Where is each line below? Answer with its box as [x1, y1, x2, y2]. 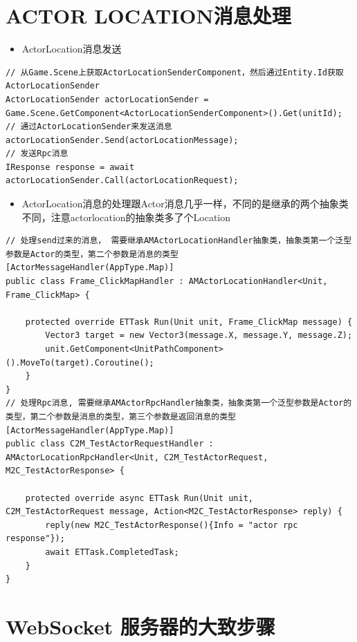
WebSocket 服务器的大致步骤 [6, 612, 275, 640]
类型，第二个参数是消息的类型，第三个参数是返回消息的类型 [6, 411, 236, 422]
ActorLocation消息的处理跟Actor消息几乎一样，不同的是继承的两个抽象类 [21, 196, 349, 211]
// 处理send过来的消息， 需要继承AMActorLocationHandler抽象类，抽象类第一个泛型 [6, 236, 352, 246]
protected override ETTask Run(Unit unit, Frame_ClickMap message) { [25, 317, 353, 327]
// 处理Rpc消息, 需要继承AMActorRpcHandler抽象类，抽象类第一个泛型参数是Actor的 [6, 398, 352, 408]
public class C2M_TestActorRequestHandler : [6, 439, 214, 449]
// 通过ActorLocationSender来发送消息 [6, 122, 172, 132]
